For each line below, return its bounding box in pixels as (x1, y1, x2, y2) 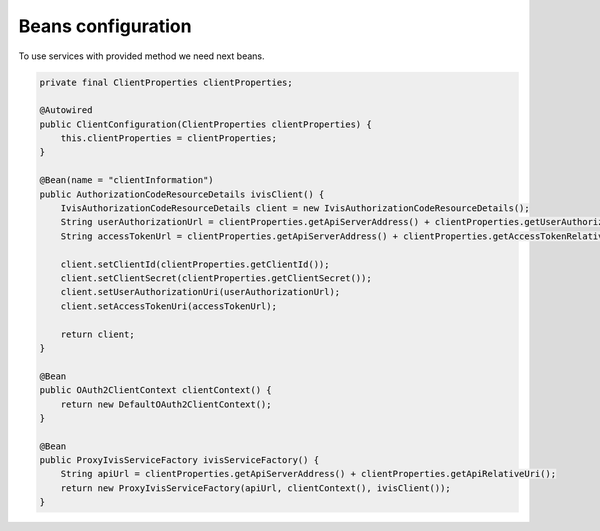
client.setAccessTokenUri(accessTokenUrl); (60, 300, 277, 312)
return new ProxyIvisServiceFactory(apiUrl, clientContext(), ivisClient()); (60, 482, 452, 494)
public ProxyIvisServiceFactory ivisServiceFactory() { (39, 455, 320, 466)
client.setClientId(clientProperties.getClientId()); (60, 258, 330, 270)
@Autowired (39, 105, 93, 116)
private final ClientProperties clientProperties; (39, 76, 294, 88)
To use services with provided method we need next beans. (18, 50, 265, 62)
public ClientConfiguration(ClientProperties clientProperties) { (39, 118, 372, 130)
